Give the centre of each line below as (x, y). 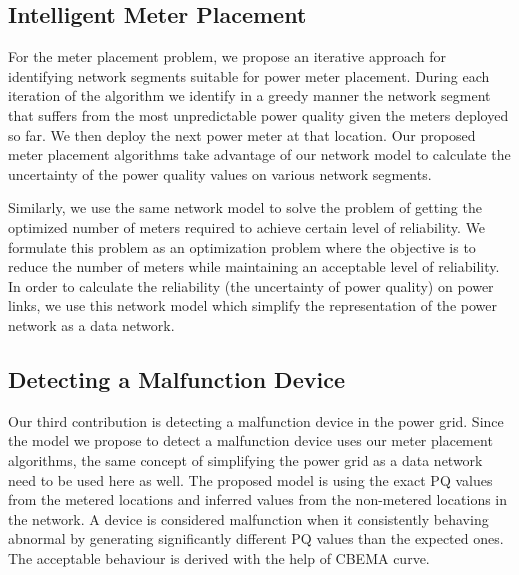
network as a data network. (91, 324)
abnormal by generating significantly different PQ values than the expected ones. (256, 538)
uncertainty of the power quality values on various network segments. (220, 173)
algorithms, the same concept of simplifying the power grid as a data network (245, 459)
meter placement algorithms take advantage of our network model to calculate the (259, 154)
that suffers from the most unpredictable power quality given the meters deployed (258, 114)
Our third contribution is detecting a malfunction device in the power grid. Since (256, 420)
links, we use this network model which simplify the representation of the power (252, 305)
